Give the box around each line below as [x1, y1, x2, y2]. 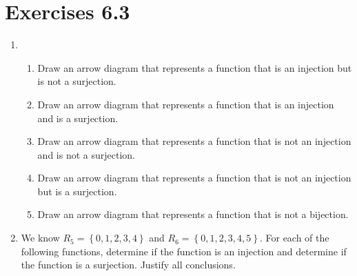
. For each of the [259, 230, 329, 245]
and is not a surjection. [37, 147, 135, 161]
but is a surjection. [37, 184, 117, 198]
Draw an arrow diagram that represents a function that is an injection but [37, 60, 352, 75]
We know [21, 230, 60, 245]
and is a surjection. [37, 110, 119, 125]
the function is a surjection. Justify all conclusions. [21, 257, 236, 272]
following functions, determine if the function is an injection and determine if [21, 244, 347, 258]
